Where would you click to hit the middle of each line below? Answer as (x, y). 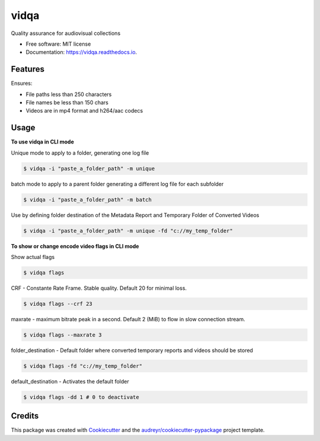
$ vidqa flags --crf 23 (58, 303)
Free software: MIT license (58, 44)
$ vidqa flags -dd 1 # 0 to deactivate (81, 397)
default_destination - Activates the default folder (70, 381)
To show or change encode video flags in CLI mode (75, 246)
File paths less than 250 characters (69, 94)
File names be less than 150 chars (67, 103)
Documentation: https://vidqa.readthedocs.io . (81, 52)
